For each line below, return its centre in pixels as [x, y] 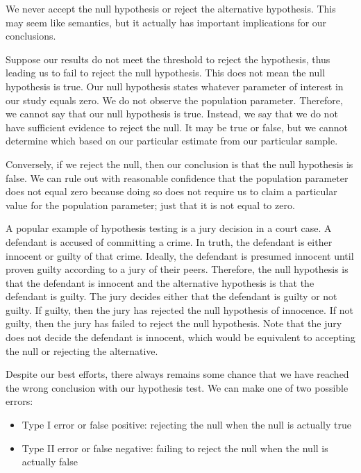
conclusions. [31, 36]
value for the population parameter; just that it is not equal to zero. [150, 205]
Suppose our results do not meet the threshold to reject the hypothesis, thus [168, 59]
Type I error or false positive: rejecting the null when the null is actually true [186, 425]
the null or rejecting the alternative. [82, 350]
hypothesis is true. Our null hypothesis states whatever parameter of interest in [175, 86]
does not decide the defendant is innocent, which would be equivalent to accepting [180, 337]
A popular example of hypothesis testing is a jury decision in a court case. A [169, 228]
